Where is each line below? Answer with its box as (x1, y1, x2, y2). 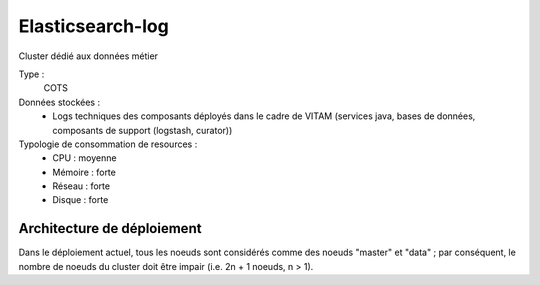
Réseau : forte (52, 180, 110, 192)
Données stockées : (18, 96, 100, 108)
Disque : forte (52, 194, 109, 206)
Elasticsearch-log (18, 15, 169, 37)
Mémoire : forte (52, 166, 117, 178)
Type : (18, 68, 45, 80)
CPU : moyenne (52, 152, 117, 164)
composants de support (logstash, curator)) (52, 124, 233, 136)
